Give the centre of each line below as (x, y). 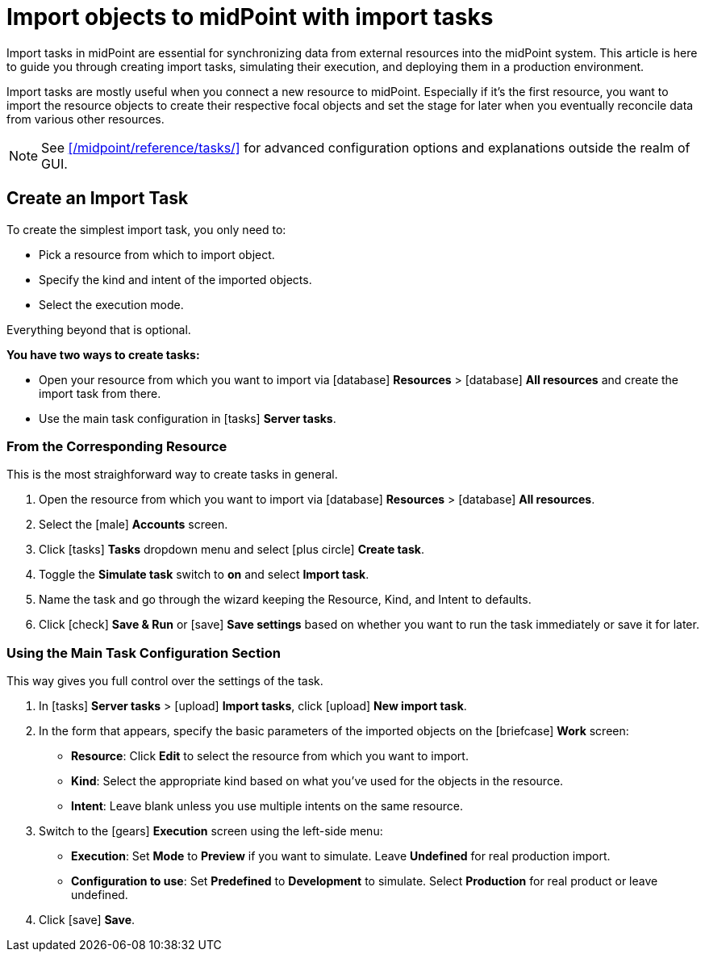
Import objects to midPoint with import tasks (250, 17)
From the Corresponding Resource (117, 446)
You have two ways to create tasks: (103, 354)
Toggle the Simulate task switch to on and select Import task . (204, 575)
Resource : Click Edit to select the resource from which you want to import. (270, 756)
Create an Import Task (98, 199)
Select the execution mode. (111, 304)
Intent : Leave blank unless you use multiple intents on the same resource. (267, 806)
